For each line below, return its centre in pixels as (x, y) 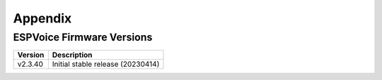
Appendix (42, 18)
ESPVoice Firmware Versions (83, 37)
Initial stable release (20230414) (106, 65)
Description (72, 55)
